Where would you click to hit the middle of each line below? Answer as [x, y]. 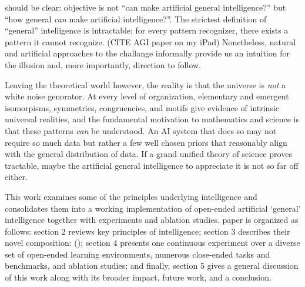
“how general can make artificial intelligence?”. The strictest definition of [136, 19]
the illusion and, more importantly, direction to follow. [103, 64]
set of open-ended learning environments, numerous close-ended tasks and [138, 254]
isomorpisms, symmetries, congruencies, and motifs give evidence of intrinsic [142, 107]
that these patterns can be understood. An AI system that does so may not [141, 130]
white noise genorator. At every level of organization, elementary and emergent [147, 96]
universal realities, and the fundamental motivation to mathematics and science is [152, 119]
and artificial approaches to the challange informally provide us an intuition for [147, 53]
